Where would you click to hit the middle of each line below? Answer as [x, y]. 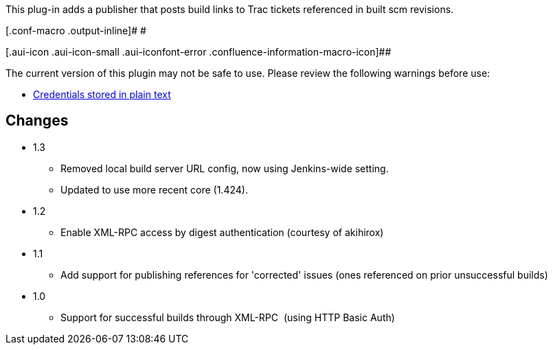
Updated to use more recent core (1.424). [154, 189]
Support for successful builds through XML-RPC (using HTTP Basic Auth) [228, 317]
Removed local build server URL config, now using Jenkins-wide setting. [225, 168]
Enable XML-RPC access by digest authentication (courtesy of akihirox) [222, 232]
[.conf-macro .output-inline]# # [76, 31]
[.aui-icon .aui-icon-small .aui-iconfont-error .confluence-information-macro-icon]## [199, 52]
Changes [37, 121]
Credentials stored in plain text [102, 94]
